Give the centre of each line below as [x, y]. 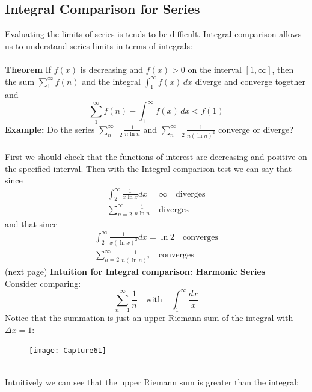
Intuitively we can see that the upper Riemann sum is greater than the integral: [152, 381]
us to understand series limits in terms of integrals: [99, 45]
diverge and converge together [250, 81]
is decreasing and [112, 69]
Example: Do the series [50, 129]
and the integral [111, 81]
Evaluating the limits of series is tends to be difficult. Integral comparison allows [153, 34]
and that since [31, 223]
